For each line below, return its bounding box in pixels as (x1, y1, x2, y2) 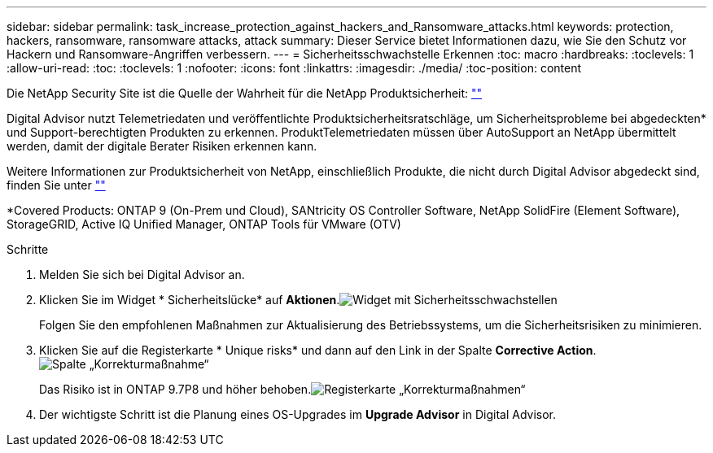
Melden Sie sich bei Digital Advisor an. (39, 268, 245, 281)
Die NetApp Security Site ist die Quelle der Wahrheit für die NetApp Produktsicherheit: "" (7, 86, 483, 100)
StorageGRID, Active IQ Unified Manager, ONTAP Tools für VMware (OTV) (7, 217, 401, 231)
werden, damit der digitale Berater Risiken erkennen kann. (7, 139, 317, 153)
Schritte (7, 242, 49, 256)
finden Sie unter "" (7, 178, 106, 192)
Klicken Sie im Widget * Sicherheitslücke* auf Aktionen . (39, 293, 340, 307)
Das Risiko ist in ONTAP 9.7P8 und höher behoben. (39, 382, 312, 396)
